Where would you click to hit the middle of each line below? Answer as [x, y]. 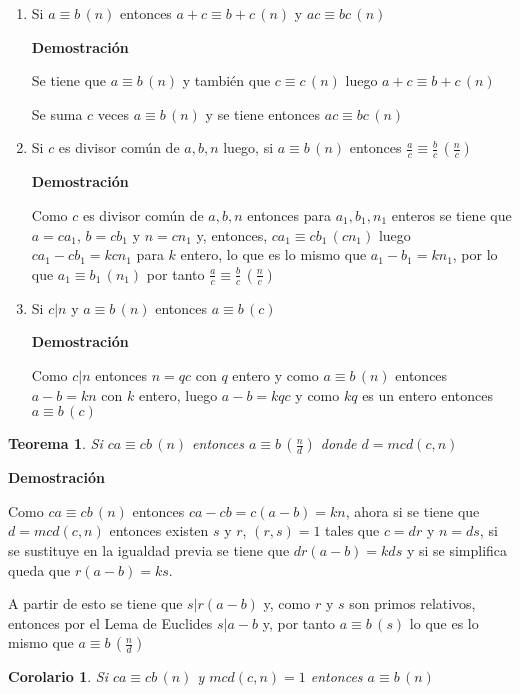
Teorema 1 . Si [55, 443]
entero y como [275, 374]
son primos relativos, [412, 603]
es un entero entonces [427, 394]
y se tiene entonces [263, 113]
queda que [39, 569]
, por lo [475, 254]
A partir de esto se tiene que [95, 603]
